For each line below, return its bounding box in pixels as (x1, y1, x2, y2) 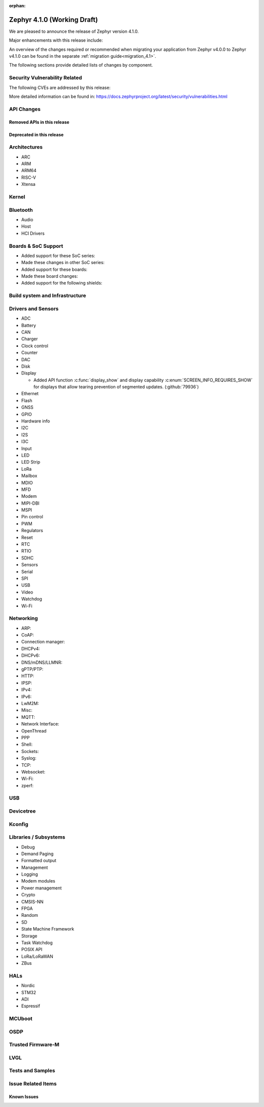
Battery (21, 322, 36, 328)
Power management (21, 885, 62, 891)
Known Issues (9, 1093, 39, 1100)
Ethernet (21, 391, 39, 397)
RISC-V (21, 174, 36, 180)
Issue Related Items (9, 1081, 57, 1087)
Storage (21, 933, 38, 939)
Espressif (21, 1003, 40, 1009)
